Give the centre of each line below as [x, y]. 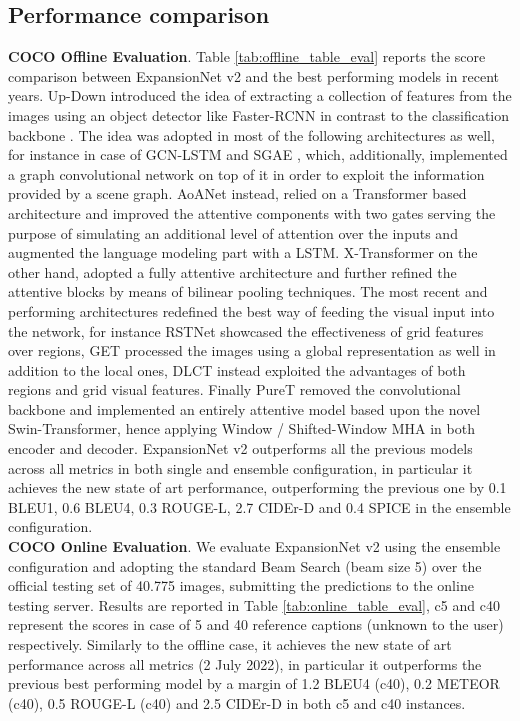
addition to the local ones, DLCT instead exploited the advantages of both [237, 369]
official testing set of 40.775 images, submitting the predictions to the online [241, 585]
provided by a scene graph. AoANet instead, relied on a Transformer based [237, 193]
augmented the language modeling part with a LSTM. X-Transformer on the [243, 252]
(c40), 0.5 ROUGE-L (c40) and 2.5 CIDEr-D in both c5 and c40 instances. [237, 702]
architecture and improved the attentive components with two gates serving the [252, 212]
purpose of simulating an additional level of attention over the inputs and [233, 232]
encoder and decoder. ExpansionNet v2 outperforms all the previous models [240, 448]
